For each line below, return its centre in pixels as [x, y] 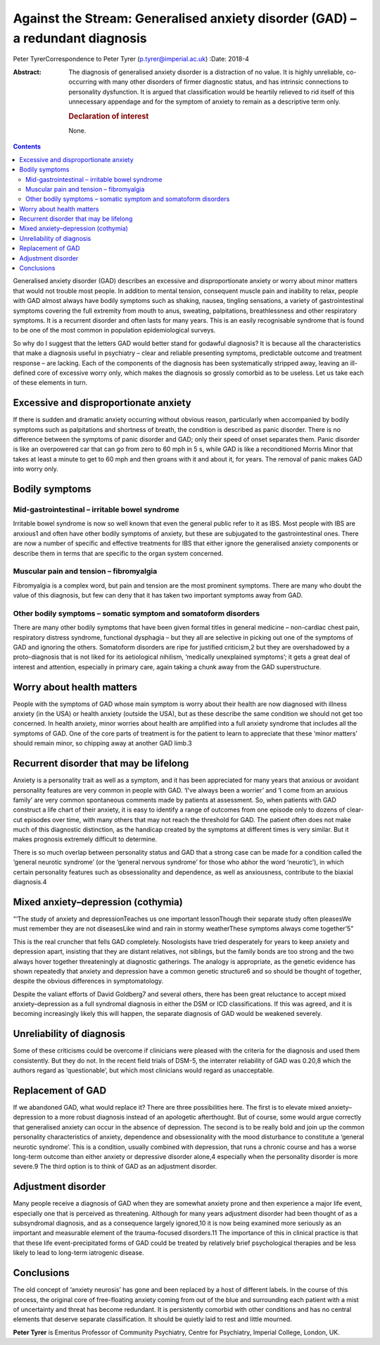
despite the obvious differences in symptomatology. [88, 981]
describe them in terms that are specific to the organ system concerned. [118, 553]
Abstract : [27, 72]
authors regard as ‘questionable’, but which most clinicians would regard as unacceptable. [144, 1070]
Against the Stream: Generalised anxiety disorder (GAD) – [185, 18]
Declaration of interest [109, 116]
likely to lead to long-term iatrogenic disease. [78, 1253]
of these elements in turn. [50, 383]
